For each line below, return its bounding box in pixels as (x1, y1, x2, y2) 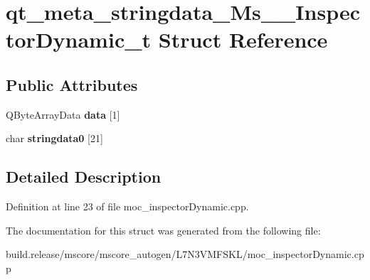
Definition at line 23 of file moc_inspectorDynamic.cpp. (6, 199, 249, 214)
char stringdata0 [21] (6, 131, 103, 146)
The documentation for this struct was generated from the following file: (6, 222, 321, 237)
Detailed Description (6, 166, 162, 188)
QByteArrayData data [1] (6, 107, 120, 122)
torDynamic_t (6, 25, 152, 54)
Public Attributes (6, 73, 138, 95)
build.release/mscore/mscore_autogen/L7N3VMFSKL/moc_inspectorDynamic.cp (6, 247, 364, 262)
